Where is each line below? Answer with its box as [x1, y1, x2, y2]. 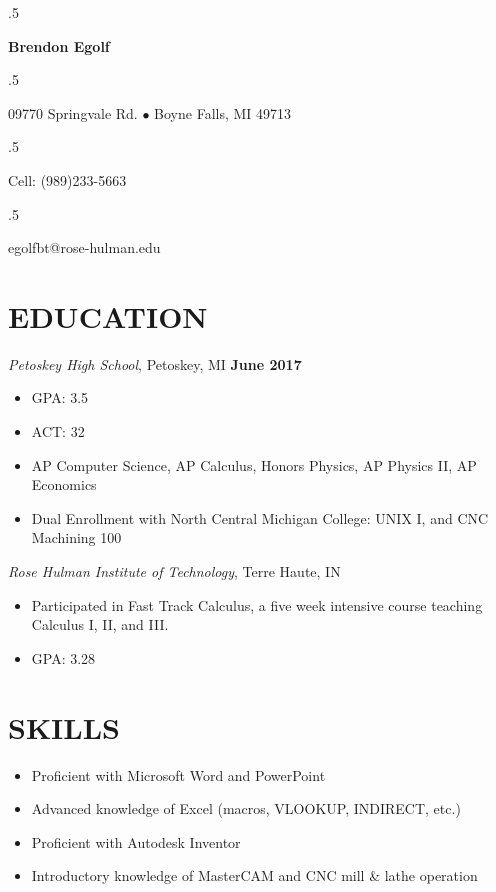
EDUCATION [8, 295, 208, 336]
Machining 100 [31, 527, 122, 548]
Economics [31, 474, 97, 495]
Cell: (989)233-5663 [8, 169, 127, 190]
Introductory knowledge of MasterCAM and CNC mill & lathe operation [31, 865, 478, 886]
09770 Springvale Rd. [8, 102, 138, 123]
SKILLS [8, 706, 120, 747]
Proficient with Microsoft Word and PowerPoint [31, 764, 326, 785]
